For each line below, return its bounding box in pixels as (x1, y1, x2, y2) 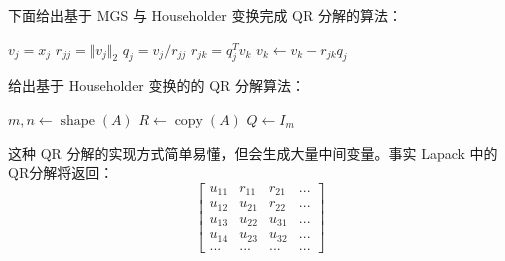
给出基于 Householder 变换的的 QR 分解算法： (8, 75, 306, 96)
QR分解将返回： (8, 162, 114, 183)
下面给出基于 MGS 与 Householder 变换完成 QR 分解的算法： (8, 5, 402, 25)
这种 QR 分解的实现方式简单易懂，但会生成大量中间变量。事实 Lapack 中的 (8, 142, 498, 163)
